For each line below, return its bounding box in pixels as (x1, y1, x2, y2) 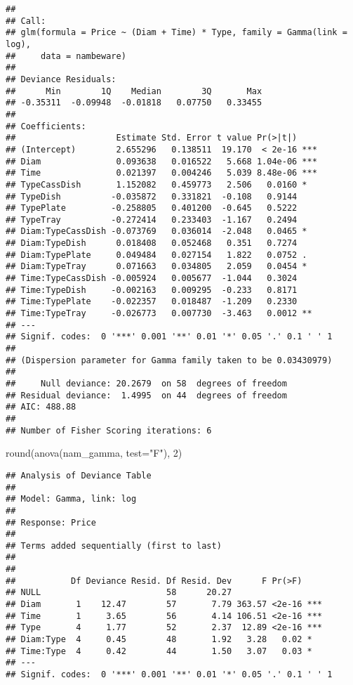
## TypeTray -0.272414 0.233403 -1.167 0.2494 (6, 214, 298, 225)
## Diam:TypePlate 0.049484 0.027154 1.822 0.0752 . (6, 249, 307, 260)
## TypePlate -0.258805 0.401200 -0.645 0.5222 (6, 203, 298, 214)
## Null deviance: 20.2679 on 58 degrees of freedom (6, 379, 287, 389)
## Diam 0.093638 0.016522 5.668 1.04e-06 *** (6, 156, 317, 167)
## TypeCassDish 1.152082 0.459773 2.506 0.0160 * (6, 179, 307, 190)
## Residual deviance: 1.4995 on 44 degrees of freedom (6, 390, 287, 400)
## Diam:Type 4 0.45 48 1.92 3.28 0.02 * (6, 634, 312, 645)
